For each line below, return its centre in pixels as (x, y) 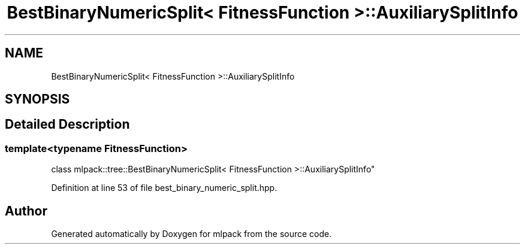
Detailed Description (67, 124)
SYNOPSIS (37, 99)
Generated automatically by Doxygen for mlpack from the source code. (191, 234)
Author (26, 211)
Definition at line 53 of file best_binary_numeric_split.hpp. (164, 188)
